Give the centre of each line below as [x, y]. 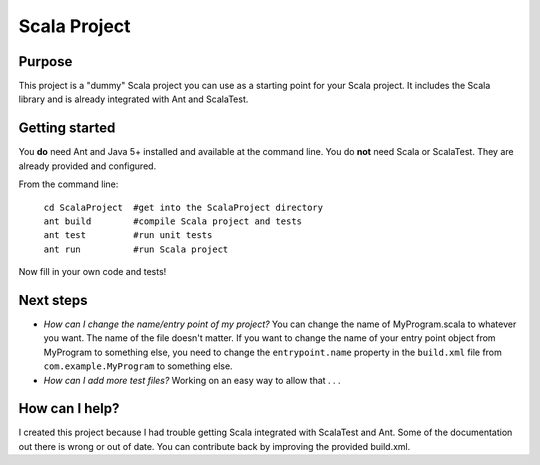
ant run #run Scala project [136, 249]
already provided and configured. [87, 166]
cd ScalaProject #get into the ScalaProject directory [183, 207]
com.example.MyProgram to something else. [138, 366]
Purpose [45, 61]
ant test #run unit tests [128, 235]
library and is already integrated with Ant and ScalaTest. [133, 99]
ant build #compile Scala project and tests [173, 221]
